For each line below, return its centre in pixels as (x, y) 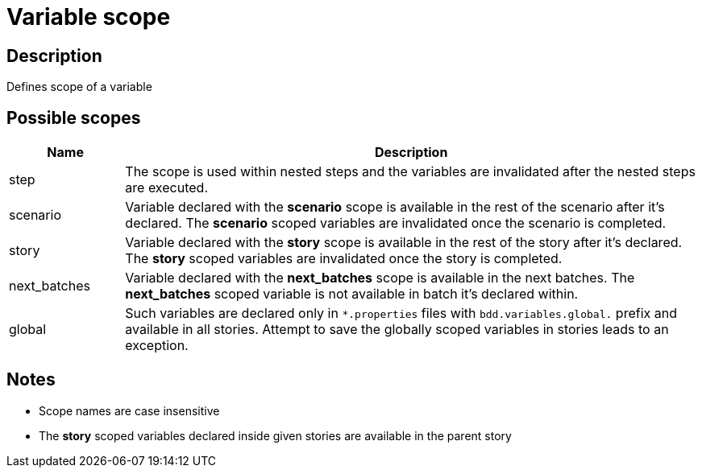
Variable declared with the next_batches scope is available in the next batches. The (380, 278)
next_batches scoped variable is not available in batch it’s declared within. (352, 294)
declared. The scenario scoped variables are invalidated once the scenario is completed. (396, 223)
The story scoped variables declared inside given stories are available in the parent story (275, 435)
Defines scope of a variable (79, 87)
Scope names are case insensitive (129, 410)
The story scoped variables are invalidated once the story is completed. (344, 259)
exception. (157, 346)
